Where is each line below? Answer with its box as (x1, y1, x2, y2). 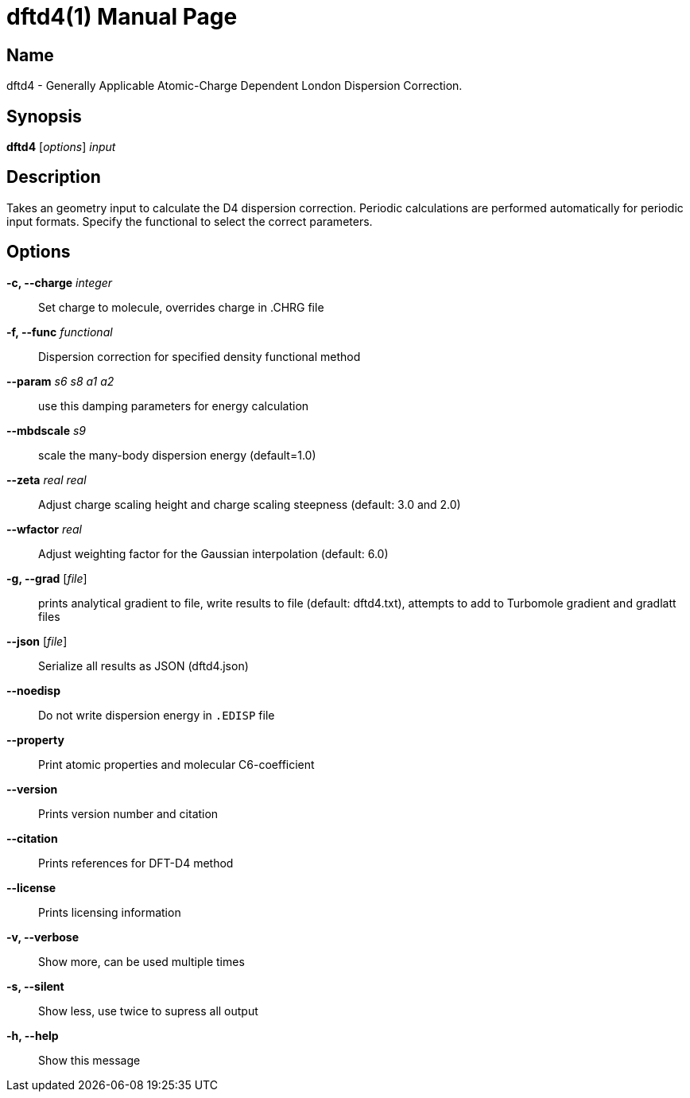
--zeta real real (6, 472, 87, 487)
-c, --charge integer (6, 275, 113, 289)
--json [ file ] (6, 634, 68, 648)
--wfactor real (6, 522, 82, 536)
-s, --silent (6, 979, 64, 993)
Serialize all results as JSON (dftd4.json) (38, 658, 249, 673)
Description (6, 167, 101, 188)
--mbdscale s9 (6, 423, 87, 437)
